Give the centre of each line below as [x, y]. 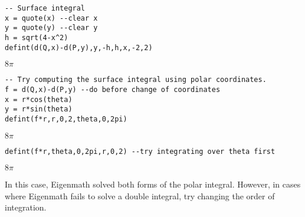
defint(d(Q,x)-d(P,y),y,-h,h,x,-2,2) [79, 47]
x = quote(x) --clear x [51, 18]
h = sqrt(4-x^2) [37, 37]
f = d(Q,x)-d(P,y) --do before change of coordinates [113, 89]
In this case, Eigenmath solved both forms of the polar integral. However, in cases [153, 184]
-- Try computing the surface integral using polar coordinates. [136, 80]
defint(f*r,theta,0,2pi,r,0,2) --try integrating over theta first [140, 151]
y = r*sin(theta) [39, 109]
